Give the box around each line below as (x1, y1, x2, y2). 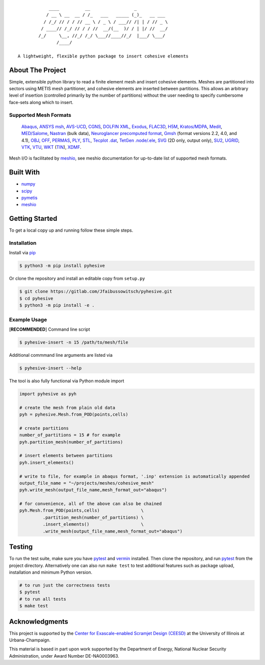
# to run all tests (19, 596, 66, 602)
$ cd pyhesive (19, 295, 53, 301)
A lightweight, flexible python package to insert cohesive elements (18, 53, 189, 59)
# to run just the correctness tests (19, 582, 110, 588)
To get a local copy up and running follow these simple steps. (9, 227, 133, 233)
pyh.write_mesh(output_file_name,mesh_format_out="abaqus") (19, 487, 167, 493)
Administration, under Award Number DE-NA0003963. (9, 653, 120, 659)
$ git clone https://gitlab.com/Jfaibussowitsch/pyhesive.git (19, 289, 172, 294)
